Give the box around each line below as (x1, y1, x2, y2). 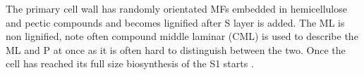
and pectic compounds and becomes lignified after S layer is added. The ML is (6, 15, 345, 29)
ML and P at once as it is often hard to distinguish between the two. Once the (6, 42, 346, 57)
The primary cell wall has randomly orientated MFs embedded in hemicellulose (6, 1, 347, 15)
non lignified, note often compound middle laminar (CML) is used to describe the (6, 29, 358, 43)
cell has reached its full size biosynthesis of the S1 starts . (6, 56, 254, 71)
